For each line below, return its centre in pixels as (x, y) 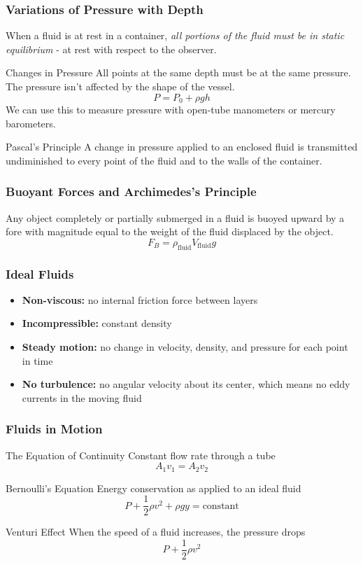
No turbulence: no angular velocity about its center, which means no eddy (186, 384)
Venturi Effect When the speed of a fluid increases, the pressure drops (156, 532)
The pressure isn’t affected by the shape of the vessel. (120, 86)
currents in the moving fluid (82, 397)
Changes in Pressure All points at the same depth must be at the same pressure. (178, 72)
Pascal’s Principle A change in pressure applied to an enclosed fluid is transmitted (182, 147)
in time (37, 360)
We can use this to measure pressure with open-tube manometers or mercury (171, 110)
